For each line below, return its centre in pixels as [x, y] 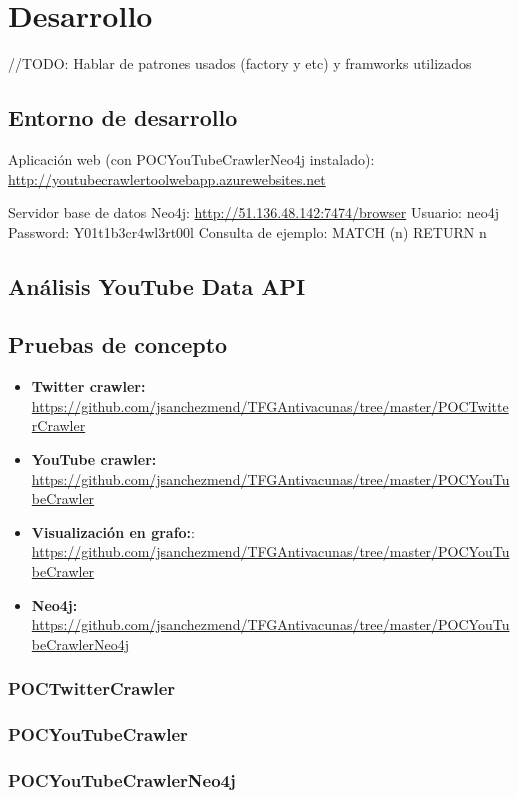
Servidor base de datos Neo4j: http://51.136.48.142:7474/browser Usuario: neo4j [253, 212]
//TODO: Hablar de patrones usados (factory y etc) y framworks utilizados [240, 63]
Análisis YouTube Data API [157, 285]
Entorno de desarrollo [123, 117]
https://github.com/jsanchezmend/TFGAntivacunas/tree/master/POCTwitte [270, 405]
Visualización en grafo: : [113, 531]
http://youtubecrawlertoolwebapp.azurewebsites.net [167, 178]
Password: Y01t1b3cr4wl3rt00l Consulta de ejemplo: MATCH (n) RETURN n [247, 231]
